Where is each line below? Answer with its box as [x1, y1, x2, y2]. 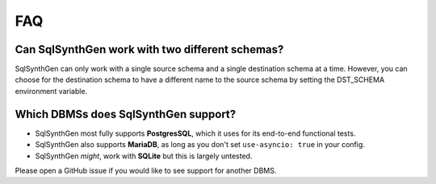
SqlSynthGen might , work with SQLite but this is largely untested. [35, 151, 253, 161]
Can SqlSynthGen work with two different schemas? [15, 43, 284, 56]
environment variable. [15, 86, 88, 96]
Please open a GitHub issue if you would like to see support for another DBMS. [15, 166, 277, 175]
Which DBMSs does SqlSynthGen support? [15, 107, 237, 121]
